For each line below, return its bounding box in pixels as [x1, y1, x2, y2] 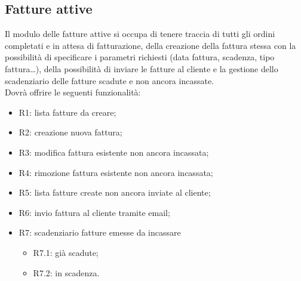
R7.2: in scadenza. [33, 266, 100, 279]
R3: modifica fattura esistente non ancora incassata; [19, 146, 209, 158]
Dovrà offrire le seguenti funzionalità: [5, 86, 141, 98]
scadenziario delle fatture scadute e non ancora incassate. [5, 74, 214, 87]
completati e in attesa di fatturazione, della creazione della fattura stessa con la [5, 39, 296, 51]
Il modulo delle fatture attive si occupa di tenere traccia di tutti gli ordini [5, 27, 275, 40]
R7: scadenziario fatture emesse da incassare [19, 226, 181, 239]
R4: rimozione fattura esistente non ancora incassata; [19, 166, 213, 178]
